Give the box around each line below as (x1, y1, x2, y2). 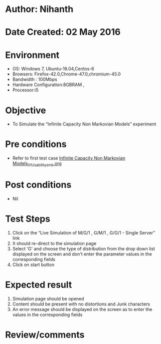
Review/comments (5, 329, 85, 340)
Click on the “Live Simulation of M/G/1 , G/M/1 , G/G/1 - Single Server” (12, 229, 156, 235)
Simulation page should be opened (12, 295, 84, 301)
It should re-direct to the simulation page (12, 240, 97, 246)
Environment (5, 49, 60, 60)
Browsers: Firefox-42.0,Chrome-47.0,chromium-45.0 (12, 71, 121, 77)
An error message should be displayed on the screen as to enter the (12, 306, 153, 312)
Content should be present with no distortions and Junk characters (12, 301, 151, 307)
